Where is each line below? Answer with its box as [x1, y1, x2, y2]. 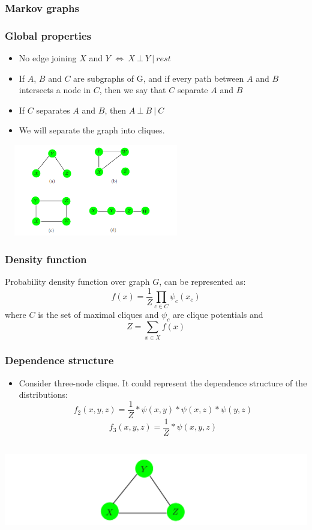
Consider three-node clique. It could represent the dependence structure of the [19, 376, 307, 389]
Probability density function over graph [5, 275, 150, 288]
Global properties [5, 28, 92, 43]
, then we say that [99, 84, 166, 96]
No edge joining [19, 52, 77, 64]
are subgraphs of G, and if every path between [73, 72, 244, 84]
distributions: [19, 388, 68, 401]
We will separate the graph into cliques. [19, 124, 165, 136]
